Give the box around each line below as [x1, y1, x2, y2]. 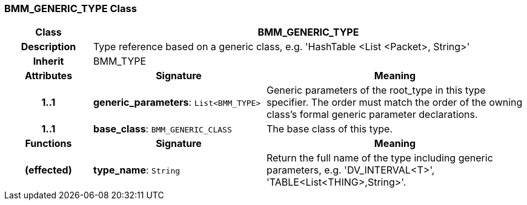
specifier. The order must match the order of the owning [266, 96, 523, 109]
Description [21, 41, 76, 53]
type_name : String [93, 164, 181, 177]
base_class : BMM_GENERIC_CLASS [93, 123, 232, 135]
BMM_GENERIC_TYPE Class [4, 2, 137, 15]
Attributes [24, 70, 73, 82]
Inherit [33, 55, 64, 68]
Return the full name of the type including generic [266, 152, 493, 164]
